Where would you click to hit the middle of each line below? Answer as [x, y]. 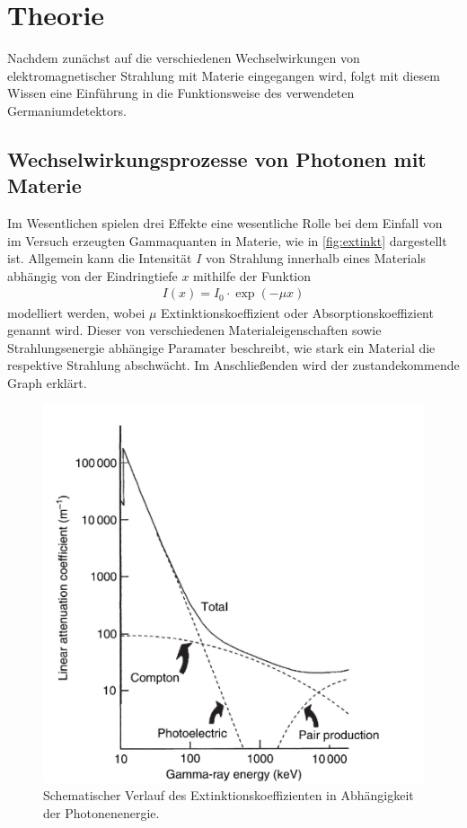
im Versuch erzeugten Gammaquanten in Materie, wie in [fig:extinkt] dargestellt [227, 240]
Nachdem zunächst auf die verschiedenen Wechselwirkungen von [184, 58]
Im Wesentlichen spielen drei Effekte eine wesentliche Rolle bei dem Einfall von [225, 223]
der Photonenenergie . [101, 812]
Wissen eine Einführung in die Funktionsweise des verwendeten [181, 93]
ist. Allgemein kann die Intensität [100, 258]
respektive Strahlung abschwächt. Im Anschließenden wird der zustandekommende [233, 365]
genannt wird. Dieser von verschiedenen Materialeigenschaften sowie [194, 330]
